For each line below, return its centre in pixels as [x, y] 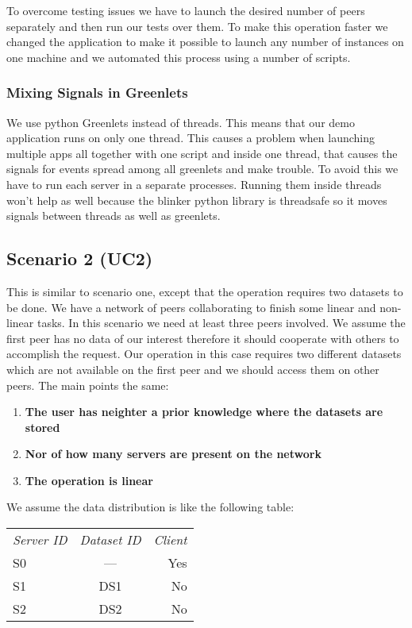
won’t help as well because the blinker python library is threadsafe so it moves [197, 200]
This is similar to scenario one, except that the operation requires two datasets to [205, 291]
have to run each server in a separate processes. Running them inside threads [194, 184]
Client [170, 540]
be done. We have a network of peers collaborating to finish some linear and [191, 307]
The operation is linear [89, 480]
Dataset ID [110, 540]
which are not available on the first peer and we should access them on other [193, 369]
